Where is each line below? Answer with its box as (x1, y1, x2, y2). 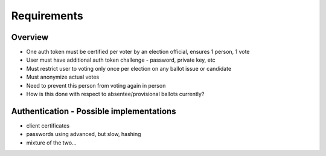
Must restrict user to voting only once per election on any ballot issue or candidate (26, 65, 232, 72)
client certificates (26, 122, 69, 129)
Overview (11, 32, 49, 42)
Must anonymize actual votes (26, 73, 100, 81)
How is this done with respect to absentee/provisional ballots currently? (26, 91, 205, 98)
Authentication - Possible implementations (11, 106, 176, 116)
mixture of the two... (26, 139, 77, 146)
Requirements (11, 9, 84, 22)
